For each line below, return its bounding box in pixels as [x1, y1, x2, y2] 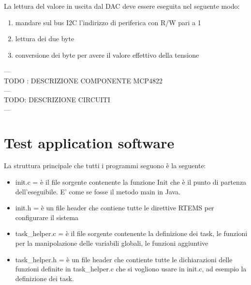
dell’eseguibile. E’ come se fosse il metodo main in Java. [15, 186, 181, 196]
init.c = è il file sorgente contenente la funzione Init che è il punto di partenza [15, 177, 247, 187]
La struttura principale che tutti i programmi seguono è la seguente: [4, 160, 206, 171]
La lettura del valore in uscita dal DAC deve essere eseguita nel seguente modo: [4, 1, 240, 11]
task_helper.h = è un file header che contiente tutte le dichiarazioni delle [15, 254, 233, 264]
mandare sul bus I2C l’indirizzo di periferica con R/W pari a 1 [15, 17, 201, 27]
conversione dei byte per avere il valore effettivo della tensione [15, 49, 199, 60]
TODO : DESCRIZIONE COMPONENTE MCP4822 [4, 75, 163, 85]
